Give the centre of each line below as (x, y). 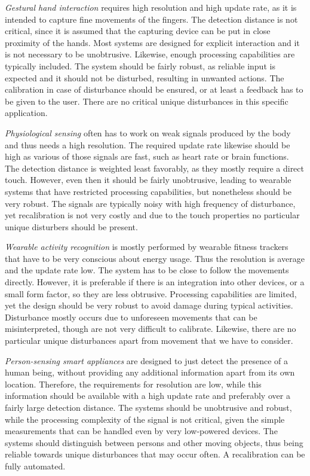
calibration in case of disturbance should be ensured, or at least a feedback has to (154, 89)
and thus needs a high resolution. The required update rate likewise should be (148, 144)
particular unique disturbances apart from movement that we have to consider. (149, 341)
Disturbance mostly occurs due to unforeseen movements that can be (131, 317)
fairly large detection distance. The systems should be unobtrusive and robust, (148, 407)
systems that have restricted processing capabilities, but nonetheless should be (148, 191)
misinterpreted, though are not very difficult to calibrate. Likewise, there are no (151, 329)
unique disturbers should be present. (71, 226)
